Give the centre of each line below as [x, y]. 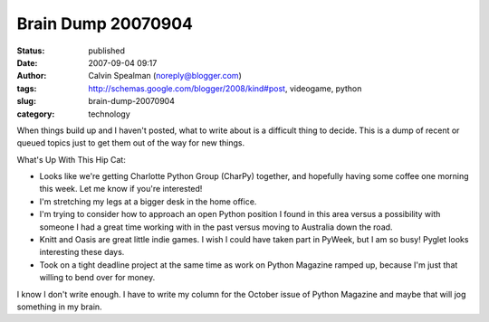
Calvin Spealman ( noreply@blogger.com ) [165, 76]
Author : [32, 76]
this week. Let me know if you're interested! [121, 189]
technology [109, 114]
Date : [27, 62]
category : [36, 114]
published [107, 51]
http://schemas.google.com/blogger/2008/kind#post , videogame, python [225, 88]
